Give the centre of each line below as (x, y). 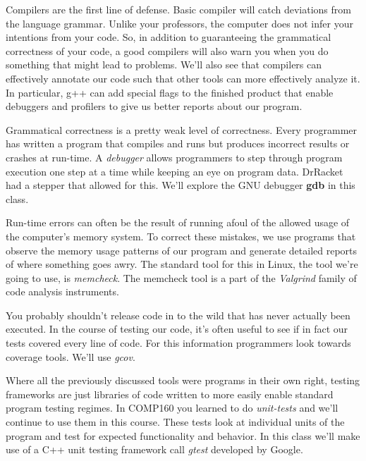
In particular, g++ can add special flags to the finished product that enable (170, 92)
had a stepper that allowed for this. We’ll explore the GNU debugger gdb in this (181, 185)
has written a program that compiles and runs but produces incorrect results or (178, 143)
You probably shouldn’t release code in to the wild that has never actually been (178, 315)
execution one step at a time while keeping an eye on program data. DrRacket (175, 171)
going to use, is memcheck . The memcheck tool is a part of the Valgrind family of (181, 277)
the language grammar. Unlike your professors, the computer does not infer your (179, 23)
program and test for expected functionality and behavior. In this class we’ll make (183, 435)
